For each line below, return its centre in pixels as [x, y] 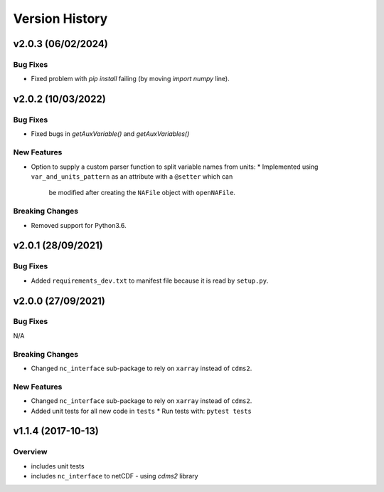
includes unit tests [58, 466]
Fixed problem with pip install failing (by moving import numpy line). [130, 79]
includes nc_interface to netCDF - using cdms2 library [114, 476]
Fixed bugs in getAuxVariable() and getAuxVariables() [110, 134]
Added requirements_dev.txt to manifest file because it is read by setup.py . [150, 281]
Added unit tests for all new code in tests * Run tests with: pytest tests [142, 411]
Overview [30, 452]
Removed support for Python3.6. [79, 225]
